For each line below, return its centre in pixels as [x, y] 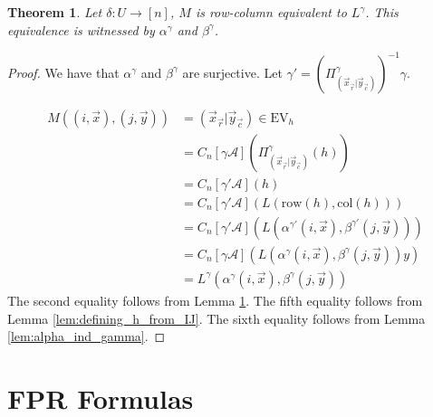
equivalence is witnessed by [81, 29]
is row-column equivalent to [271, 12]
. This [382, 12]
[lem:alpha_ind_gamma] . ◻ [87, 336]
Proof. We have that [63, 72]
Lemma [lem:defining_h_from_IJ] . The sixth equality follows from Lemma [216, 318]
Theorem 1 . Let [55, 12]
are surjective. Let [232, 72]
